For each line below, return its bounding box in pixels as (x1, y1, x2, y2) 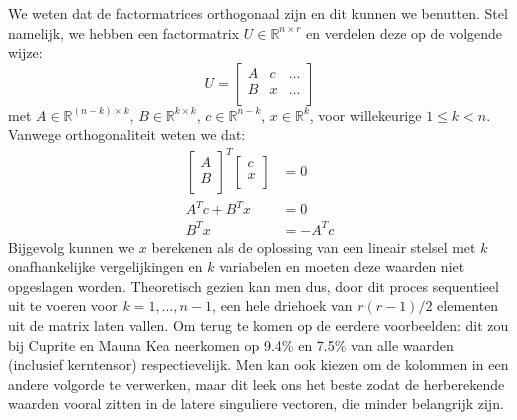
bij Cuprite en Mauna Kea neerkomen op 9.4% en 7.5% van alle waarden (8, 334, 454, 355)
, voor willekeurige (309, 104, 422, 125)
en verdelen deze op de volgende (306, 22, 503, 43)
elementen (437, 295, 499, 316)
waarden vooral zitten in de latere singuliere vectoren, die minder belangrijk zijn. (8, 393, 504, 414)
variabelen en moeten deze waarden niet (219, 256, 465, 277)
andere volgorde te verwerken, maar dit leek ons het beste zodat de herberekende (8, 373, 505, 394)
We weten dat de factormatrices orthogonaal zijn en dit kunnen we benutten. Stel (8, 3, 508, 23)
